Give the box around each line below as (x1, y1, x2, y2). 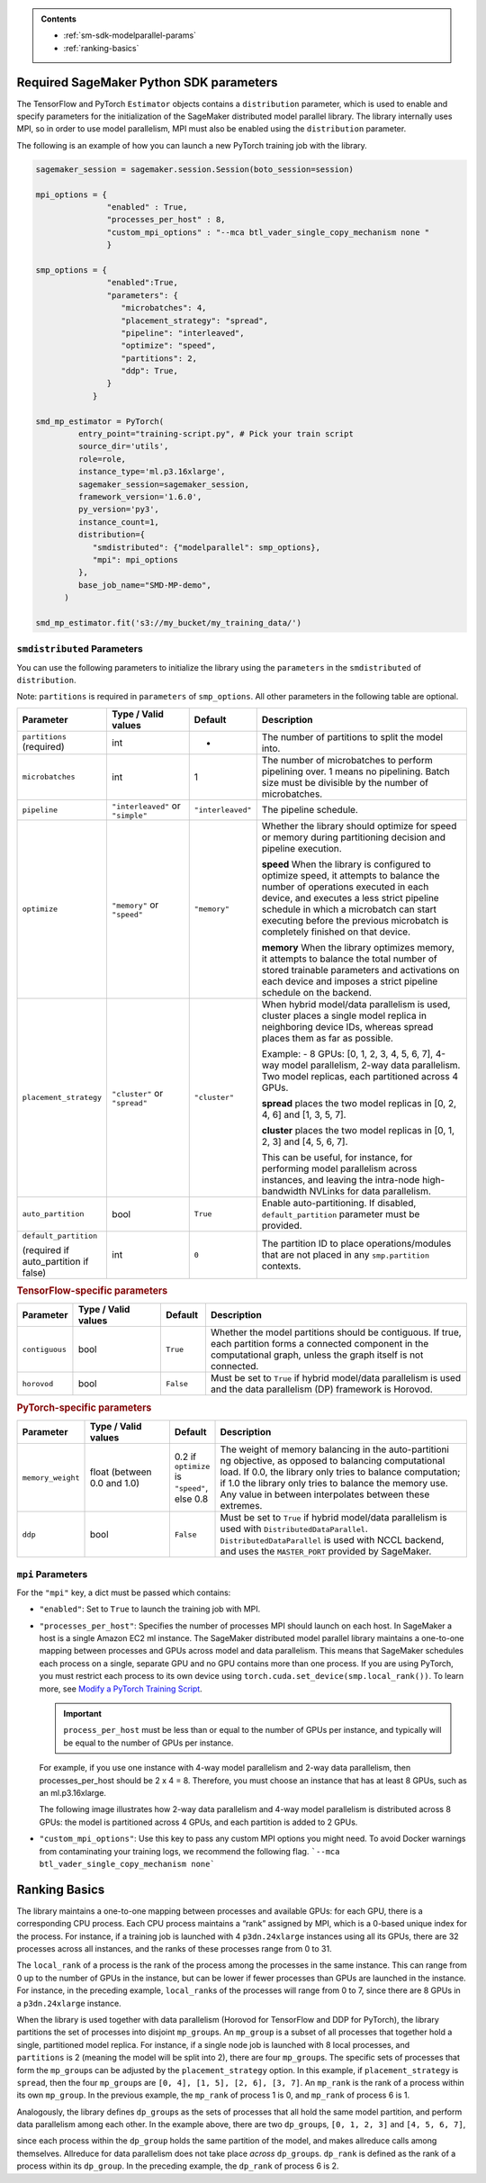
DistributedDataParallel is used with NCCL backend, (220, 1534, 445, 1547)
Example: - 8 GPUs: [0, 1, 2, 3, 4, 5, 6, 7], (261, 1047, 434, 1060)
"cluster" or (112, 1087, 164, 1100)
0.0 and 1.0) (89, 1477, 139, 1490)
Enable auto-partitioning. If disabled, (261, 1196, 417, 1209)
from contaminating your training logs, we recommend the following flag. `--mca (39, 1845, 340, 1856)
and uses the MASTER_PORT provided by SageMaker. (220, 1545, 432, 1557)
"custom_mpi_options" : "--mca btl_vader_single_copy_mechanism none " (106, 227, 430, 238)
